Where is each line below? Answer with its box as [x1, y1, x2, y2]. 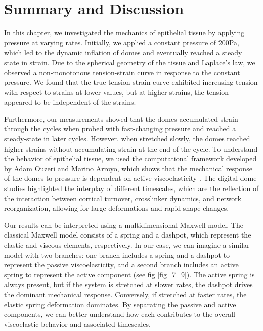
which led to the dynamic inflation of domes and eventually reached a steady [4, 47, 242, 58]
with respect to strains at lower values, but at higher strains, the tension [4, 86, 229, 97]
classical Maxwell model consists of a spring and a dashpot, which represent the [4, 229, 251, 240]
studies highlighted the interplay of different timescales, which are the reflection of [4, 183, 259, 194]
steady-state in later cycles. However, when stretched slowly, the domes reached [4, 133, 250, 144]
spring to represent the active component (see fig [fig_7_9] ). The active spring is [4, 269, 255, 279]
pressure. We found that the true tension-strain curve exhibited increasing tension [4, 77, 258, 87]
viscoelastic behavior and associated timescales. [4, 318, 151, 329]
